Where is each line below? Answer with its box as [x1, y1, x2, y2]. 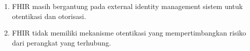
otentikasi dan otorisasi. [12, 10, 86, 21]
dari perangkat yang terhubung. [12, 37, 111, 47]
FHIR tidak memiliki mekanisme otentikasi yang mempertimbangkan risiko [12, 27, 246, 38]
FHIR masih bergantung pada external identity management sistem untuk [12, 1, 243, 11]
